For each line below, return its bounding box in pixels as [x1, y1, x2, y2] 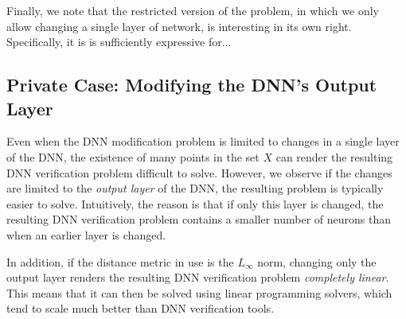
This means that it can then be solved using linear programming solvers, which [6, 284, 392, 301]
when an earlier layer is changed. [6, 226, 166, 243]
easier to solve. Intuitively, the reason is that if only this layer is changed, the [6, 195, 384, 212]
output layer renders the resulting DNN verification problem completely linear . [6, 269, 389, 286]
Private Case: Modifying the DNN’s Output [6, 72, 377, 97]
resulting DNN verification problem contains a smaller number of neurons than [6, 211, 391, 228]
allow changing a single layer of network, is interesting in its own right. [6, 18, 352, 34]
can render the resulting [275, 148, 393, 165]
